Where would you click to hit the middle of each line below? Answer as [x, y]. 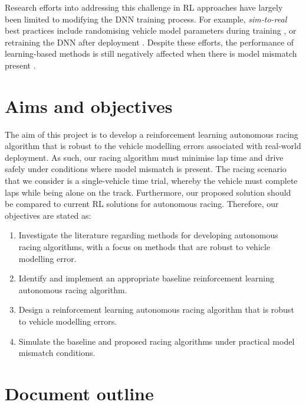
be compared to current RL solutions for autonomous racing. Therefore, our [142, 204]
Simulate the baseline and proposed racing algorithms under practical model [157, 341]
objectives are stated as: [48, 215]
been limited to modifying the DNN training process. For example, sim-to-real [146, 19]
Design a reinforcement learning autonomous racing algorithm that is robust [156, 310]
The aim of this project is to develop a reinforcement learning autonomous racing [152, 134]
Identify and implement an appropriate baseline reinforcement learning [146, 278]
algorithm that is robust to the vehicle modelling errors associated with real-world [153, 146]
